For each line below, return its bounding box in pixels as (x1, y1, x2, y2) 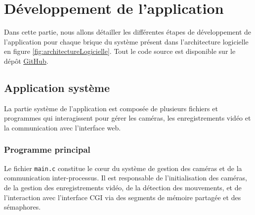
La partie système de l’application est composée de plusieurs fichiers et (4, 103, 218, 113)
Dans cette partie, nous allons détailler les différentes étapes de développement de (4, 27, 252, 37)
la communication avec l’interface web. (4, 122, 121, 132)
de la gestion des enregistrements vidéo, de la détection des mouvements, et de (4, 182, 242, 192)
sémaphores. (4, 202, 41, 212)
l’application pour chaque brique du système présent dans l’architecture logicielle (4, 36, 249, 46)
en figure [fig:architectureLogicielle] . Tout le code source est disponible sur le (4, 46, 236, 56)
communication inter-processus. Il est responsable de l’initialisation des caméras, (4, 172, 247, 183)
